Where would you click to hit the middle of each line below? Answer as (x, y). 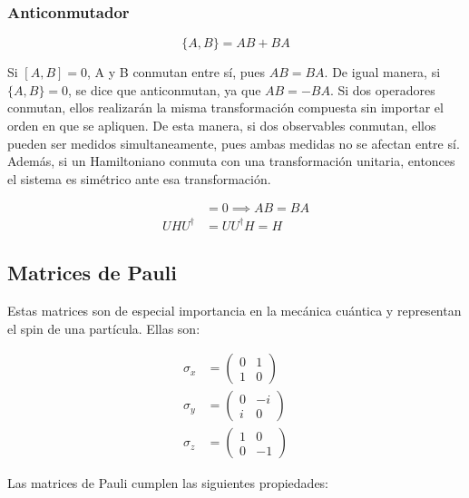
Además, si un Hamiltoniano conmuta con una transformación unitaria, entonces (231, 161)
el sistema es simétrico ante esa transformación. (139, 178)
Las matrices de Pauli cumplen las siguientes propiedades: (168, 483)
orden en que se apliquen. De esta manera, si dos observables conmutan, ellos (222, 125)
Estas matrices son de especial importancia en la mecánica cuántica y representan (234, 311)
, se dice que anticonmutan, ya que (165, 89)
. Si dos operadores (382, 89)
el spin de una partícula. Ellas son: (104, 328)
